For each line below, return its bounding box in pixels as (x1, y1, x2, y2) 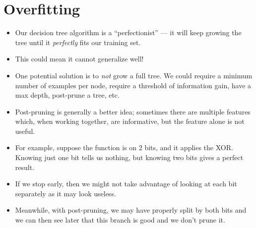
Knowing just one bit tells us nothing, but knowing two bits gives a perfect (15, 152, 244, 163)
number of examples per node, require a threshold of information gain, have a (15, 80, 252, 90)
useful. (15, 125, 35, 136)
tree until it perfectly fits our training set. (15, 37, 141, 47)
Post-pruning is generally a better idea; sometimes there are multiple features (15, 106, 251, 116)
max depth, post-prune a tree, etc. (15, 90, 120, 100)
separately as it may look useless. (15, 188, 116, 198)
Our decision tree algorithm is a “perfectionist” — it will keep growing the (15, 27, 242, 38)
